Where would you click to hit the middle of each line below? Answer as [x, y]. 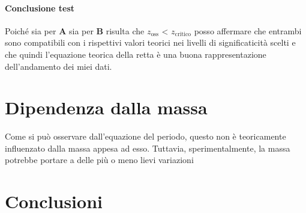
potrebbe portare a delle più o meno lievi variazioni [99, 160]
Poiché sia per [31, 30]
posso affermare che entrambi [248, 30]
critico [183, 35]
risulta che [125, 30]
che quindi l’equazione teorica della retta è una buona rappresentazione [136, 54]
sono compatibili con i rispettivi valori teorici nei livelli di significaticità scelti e [150, 42]
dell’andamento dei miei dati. [58, 66]
